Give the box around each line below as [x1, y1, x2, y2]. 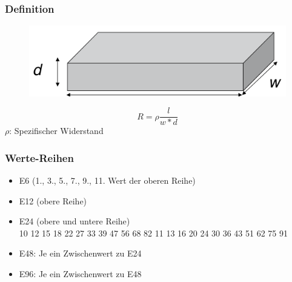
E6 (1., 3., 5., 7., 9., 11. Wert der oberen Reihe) [19, 174, 196, 187]
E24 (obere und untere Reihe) [19, 215, 130, 227]
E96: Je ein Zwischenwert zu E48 [19, 267, 142, 280]
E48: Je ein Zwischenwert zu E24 [19, 247, 142, 260]
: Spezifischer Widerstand [9, 124, 104, 137]
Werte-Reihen [5, 150, 74, 165]
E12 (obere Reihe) [19, 194, 87, 207]
